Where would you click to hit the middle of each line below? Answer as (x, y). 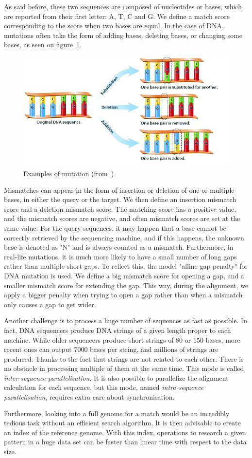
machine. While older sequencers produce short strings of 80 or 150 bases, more (122, 339)
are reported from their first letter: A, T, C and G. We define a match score (117, 16)
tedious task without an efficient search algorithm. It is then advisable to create (122, 423)
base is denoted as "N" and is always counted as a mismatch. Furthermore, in (119, 247)
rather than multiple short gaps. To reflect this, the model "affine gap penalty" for (126, 266)
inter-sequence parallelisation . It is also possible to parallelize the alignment (116, 377)
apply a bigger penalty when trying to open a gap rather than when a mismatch (123, 295)
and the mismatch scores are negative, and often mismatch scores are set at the (122, 218)
